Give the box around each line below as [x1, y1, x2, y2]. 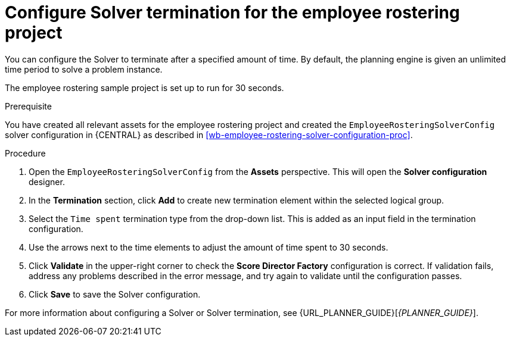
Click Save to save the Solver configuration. [29, 289, 201, 299]
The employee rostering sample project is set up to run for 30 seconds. [5, 82, 284, 93]
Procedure [5, 148, 46, 158]
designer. [29, 176, 65, 187]
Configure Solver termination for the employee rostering [5, 2, 460, 23]
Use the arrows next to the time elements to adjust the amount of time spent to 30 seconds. [29, 242, 388, 252]
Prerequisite [5, 101, 52, 111]
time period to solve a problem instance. [5, 64, 163, 74]
